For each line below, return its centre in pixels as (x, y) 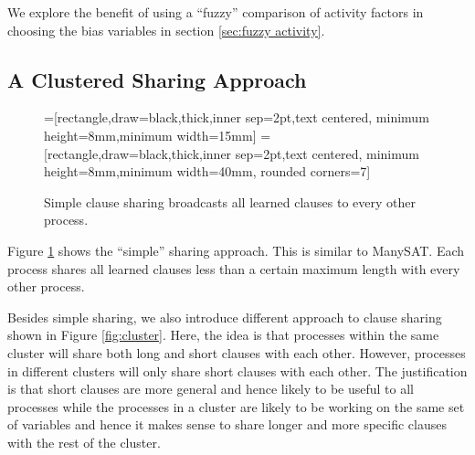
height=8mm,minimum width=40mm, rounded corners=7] (207, 171)
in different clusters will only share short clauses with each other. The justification (237, 370)
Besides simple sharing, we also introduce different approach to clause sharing (225, 317)
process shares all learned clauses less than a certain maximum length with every (234, 268)
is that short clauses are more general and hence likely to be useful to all (211, 389)
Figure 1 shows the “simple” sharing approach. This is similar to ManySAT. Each (236, 250)
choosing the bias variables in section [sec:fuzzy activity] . (166, 30)
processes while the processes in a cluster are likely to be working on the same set (236, 406)
